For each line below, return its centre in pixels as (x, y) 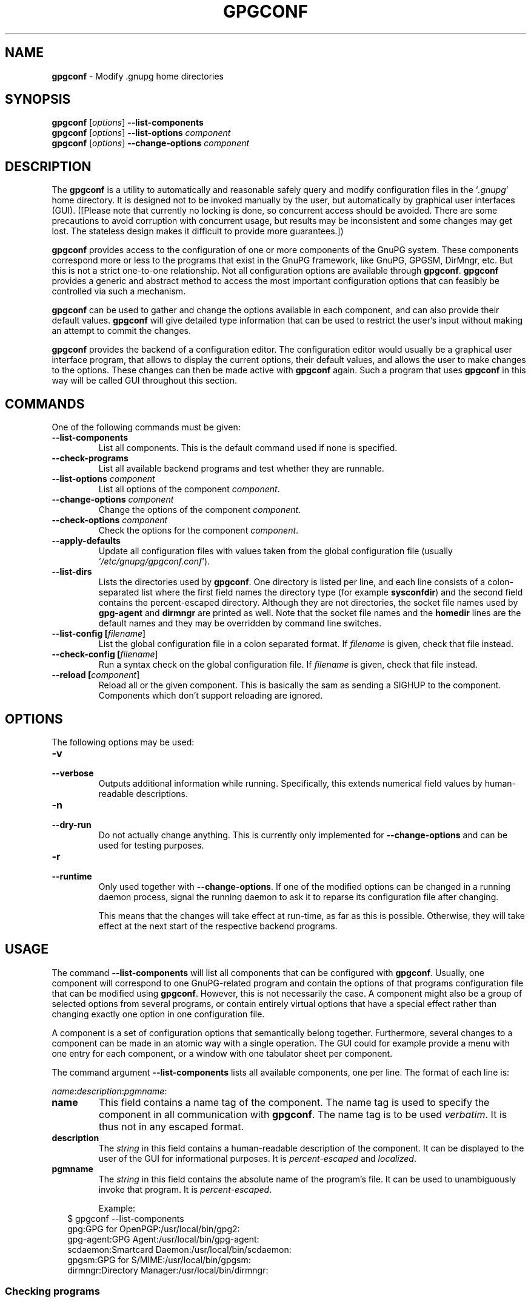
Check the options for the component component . (199, 531)
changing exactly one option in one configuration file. (158, 1014)
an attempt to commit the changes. (122, 331)
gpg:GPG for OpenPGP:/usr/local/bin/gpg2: (154, 1229)
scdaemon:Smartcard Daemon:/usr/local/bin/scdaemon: (179, 1249)
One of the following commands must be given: (146, 427)
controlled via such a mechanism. (119, 291)
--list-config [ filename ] (99, 634)
